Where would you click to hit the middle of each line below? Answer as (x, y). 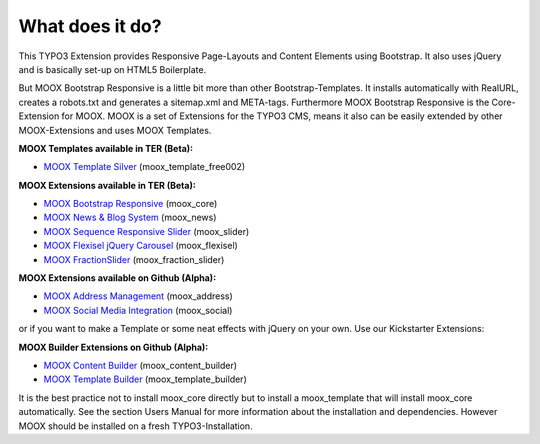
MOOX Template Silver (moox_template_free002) (144, 167)
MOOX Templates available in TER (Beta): (106, 148)
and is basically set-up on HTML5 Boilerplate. (112, 69)
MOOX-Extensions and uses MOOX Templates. (115, 130)
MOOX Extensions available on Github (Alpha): (117, 278)
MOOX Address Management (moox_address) (138, 296)
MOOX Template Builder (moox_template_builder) (145, 379)
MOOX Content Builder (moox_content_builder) (140, 365)
